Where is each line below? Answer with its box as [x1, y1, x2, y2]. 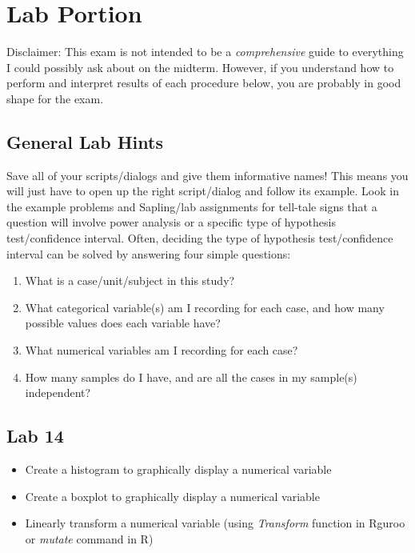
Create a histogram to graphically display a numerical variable [25, 461, 332, 478]
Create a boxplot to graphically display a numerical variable [25, 487, 320, 504]
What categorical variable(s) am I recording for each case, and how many [25, 299, 385, 315]
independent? [25, 384, 91, 401]
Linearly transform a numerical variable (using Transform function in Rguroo [25, 515, 405, 531]
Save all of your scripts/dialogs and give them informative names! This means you [6, 166, 409, 183]
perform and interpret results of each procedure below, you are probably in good [6, 74, 401, 91]
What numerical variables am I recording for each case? [25, 342, 298, 359]
